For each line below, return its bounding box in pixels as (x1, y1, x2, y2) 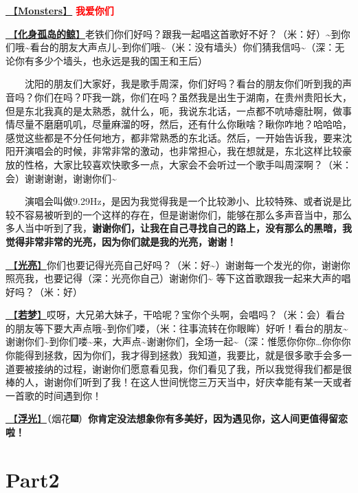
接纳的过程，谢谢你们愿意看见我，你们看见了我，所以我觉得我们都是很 (34, 361, 352, 375)
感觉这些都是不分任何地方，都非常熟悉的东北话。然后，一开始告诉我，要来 (5, 130, 342, 144)
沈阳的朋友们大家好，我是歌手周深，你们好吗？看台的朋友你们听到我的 (25, 76, 342, 91)
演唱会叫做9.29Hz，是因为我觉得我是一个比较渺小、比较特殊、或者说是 (25, 194, 342, 208)
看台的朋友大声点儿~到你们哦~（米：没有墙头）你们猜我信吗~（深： (30, 40, 335, 54)
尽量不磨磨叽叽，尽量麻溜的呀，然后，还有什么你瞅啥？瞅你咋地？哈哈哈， (14, 117, 352, 131)
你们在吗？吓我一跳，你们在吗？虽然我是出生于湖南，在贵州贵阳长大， (34, 89, 352, 104)
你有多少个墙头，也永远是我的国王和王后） (14, 53, 208, 67)
